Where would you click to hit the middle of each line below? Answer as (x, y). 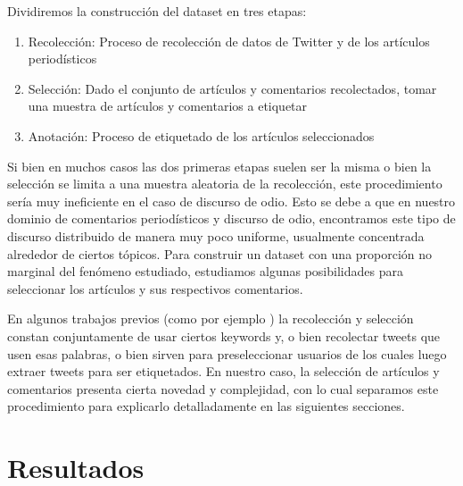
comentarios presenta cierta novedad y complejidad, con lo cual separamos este (223, 388)
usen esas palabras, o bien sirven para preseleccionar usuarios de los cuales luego (227, 353)
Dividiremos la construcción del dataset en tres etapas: (157, 11)
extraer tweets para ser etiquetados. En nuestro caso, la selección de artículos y (223, 371)
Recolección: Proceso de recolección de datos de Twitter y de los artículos (229, 41)
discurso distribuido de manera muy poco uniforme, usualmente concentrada (216, 235)
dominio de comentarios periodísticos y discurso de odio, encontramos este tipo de (231, 218)
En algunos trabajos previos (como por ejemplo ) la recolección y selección (211, 318)
